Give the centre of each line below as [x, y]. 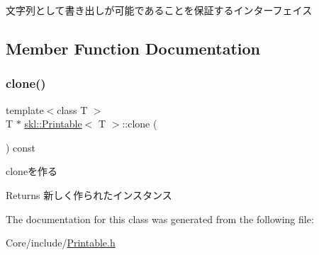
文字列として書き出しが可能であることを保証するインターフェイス [159, 10]
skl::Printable [53, 124]
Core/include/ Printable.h [61, 243]
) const [21, 147]
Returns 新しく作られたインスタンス [89, 194]
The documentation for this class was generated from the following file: [160, 219]
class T [72, 109]
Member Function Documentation [133, 48]
